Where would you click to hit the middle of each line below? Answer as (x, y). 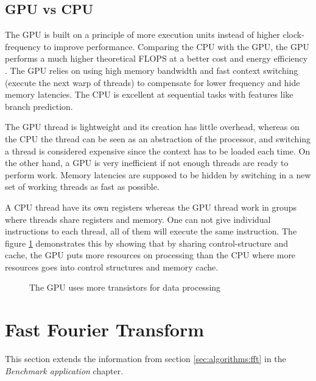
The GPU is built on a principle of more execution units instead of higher (142, 34)
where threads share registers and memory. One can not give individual (138, 219)
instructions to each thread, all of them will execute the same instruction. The (151, 231)
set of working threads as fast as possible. (82, 187)
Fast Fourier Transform (104, 329)
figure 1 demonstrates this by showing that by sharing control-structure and (147, 243)
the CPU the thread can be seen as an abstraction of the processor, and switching (158, 138)
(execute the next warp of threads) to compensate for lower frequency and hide (153, 82)
